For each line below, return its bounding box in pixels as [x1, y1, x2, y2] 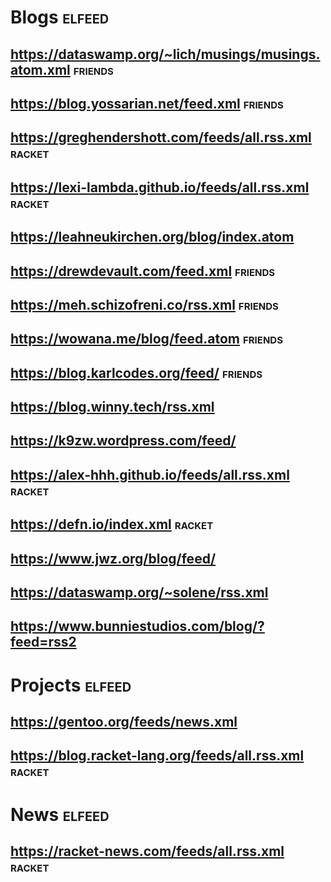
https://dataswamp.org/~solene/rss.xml [10, 584, 269, 601]
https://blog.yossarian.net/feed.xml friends [10, 95, 284, 112]
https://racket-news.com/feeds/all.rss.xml [10, 842, 285, 860]
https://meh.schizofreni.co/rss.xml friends [10, 296, 279, 313]
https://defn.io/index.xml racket [10, 516, 214, 533]
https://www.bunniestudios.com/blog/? [10, 618, 265, 635]
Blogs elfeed [10, 6, 110, 29]
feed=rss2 [10, 634, 77, 651]
